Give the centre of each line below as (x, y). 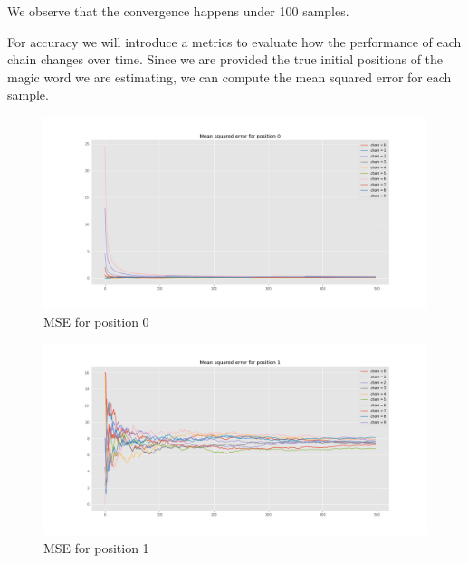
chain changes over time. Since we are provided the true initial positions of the (225, 59)
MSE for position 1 (96, 547)
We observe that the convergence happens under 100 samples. (178, 11)
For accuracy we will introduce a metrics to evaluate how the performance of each (234, 41)
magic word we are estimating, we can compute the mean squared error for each (229, 76)
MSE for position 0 (96, 321)
